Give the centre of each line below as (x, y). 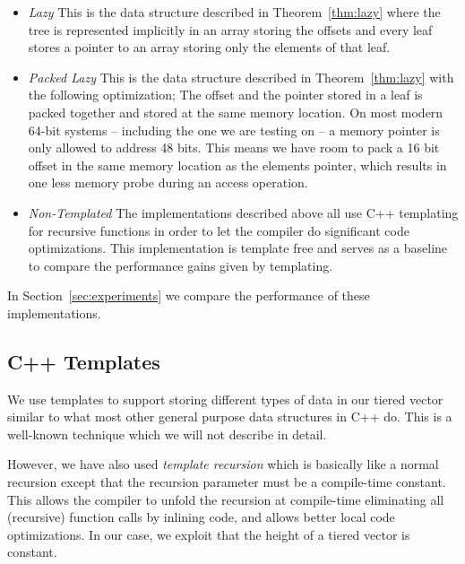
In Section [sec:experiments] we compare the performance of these (189, 295)
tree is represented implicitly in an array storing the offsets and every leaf (230, 29)
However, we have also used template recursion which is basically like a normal (223, 464)
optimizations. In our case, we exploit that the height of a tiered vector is (209, 534)
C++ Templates (84, 361)
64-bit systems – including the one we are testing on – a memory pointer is (234, 130)
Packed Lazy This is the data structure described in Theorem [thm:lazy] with (241, 77)
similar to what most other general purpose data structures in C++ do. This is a (230, 416)
